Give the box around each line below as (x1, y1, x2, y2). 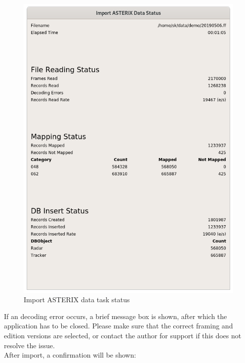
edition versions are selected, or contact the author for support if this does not (4, 330, 242, 341)
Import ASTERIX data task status (24, 294, 130, 305)
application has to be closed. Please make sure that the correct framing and (4, 321, 233, 331)
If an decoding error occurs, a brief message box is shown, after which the (4, 311, 227, 321)
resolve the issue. (4, 340, 55, 350)
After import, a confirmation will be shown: (4, 350, 136, 360)
